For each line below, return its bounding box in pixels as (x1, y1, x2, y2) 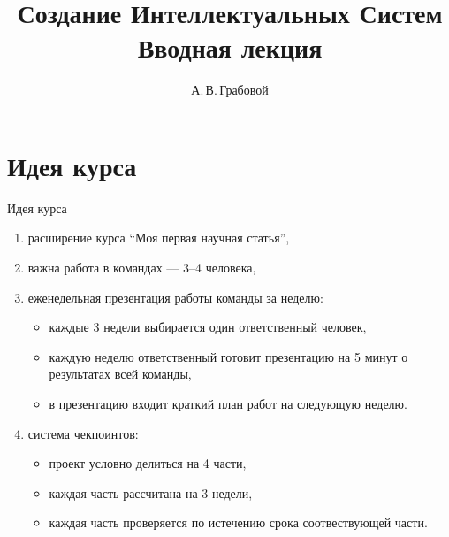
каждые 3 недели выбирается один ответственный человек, (49, 318, 367, 336)
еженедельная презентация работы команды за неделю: (27, 288, 323, 306)
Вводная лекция (137, 29, 323, 65)
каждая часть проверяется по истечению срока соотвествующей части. (49, 513, 428, 532)
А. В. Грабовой (191, 81, 269, 99)
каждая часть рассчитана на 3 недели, (49, 483, 253, 502)
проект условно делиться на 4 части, (49, 454, 247, 472)
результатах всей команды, (49, 364, 192, 383)
